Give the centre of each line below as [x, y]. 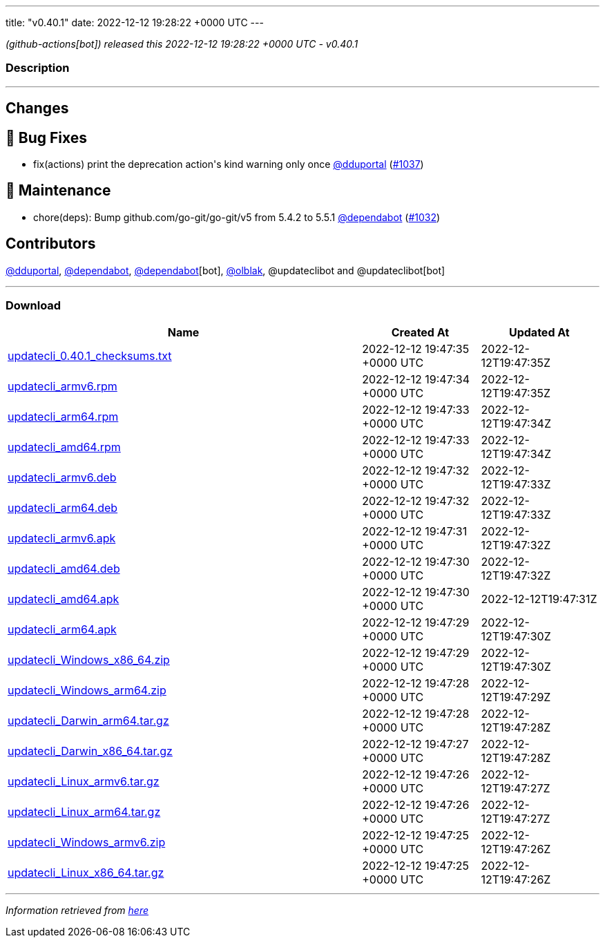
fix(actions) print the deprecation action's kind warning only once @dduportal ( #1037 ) [229, 164]
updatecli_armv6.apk [62, 539]
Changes [37, 108]
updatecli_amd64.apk [64, 599]
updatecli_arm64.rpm [63, 417]
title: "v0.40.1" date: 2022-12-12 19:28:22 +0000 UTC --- [135, 22]
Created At [420, 333]
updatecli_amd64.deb [64, 569]
